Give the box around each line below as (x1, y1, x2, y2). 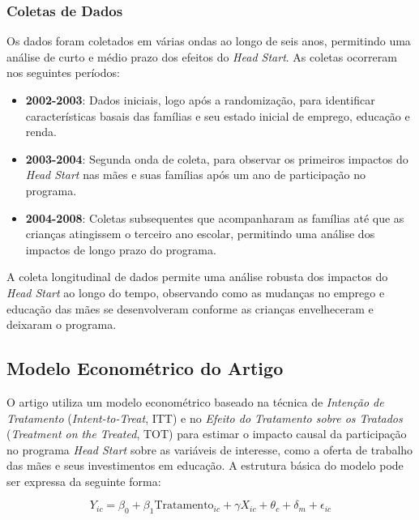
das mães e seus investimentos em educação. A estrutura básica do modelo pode (6, 457, 404, 474)
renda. (25, 123, 57, 140)
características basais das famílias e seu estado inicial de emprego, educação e (25, 107, 410, 124)
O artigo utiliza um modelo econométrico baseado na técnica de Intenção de (6, 393, 384, 410)
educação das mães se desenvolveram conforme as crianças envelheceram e (6, 300, 374, 317)
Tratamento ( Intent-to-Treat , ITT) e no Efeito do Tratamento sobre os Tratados (6, 409, 403, 426)
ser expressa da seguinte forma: (6, 472, 161, 489)
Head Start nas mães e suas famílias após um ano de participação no (25, 166, 366, 183)
